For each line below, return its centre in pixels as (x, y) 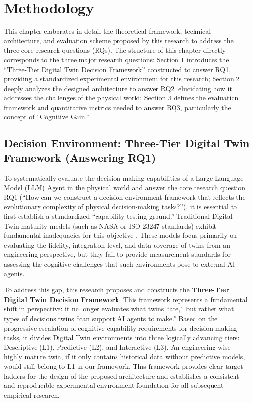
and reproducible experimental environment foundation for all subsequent (114, 385)
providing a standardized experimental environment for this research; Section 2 (122, 79)
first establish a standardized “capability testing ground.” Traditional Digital (118, 216)
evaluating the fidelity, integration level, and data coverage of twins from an (117, 244)
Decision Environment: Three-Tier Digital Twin (127, 143)
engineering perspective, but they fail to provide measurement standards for (117, 254)
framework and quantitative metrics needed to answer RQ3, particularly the (117, 107)
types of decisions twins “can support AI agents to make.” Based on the (111, 318)
